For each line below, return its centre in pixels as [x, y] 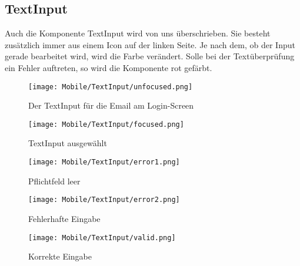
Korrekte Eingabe [60, 256]
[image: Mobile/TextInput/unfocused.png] [111, 87]
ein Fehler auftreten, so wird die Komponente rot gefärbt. [109, 67]
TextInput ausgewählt [68, 143]
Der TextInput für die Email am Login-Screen [111, 105]
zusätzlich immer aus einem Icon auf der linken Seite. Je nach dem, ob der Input [150, 44]
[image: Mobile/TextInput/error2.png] [104, 200]
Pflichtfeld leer [54, 181]
